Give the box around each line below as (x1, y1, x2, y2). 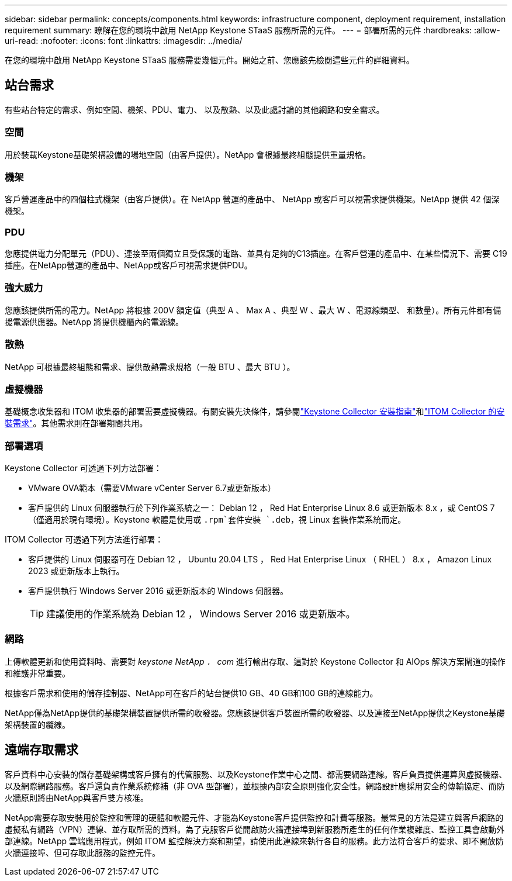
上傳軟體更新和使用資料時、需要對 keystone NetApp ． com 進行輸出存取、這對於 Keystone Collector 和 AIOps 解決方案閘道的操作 (5, 656, 506, 666)
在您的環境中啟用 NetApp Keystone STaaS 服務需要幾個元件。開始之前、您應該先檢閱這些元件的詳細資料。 (5, 55, 414, 65)
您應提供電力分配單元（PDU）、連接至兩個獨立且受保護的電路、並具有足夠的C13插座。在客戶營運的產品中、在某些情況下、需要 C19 (5, 248, 507, 259)
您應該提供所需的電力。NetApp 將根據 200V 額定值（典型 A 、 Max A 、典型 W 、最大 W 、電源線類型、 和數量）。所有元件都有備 (5, 305, 501, 315)
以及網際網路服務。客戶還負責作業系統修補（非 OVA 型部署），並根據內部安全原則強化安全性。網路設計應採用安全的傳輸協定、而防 (5, 780, 505, 791)
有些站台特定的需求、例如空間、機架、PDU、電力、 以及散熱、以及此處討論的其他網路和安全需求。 (5, 104, 385, 115)
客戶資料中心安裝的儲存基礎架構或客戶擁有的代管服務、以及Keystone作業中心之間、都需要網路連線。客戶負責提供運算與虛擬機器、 (5, 769, 507, 779)
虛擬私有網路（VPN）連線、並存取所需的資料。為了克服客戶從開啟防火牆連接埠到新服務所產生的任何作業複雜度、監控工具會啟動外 (5, 824, 505, 834)
